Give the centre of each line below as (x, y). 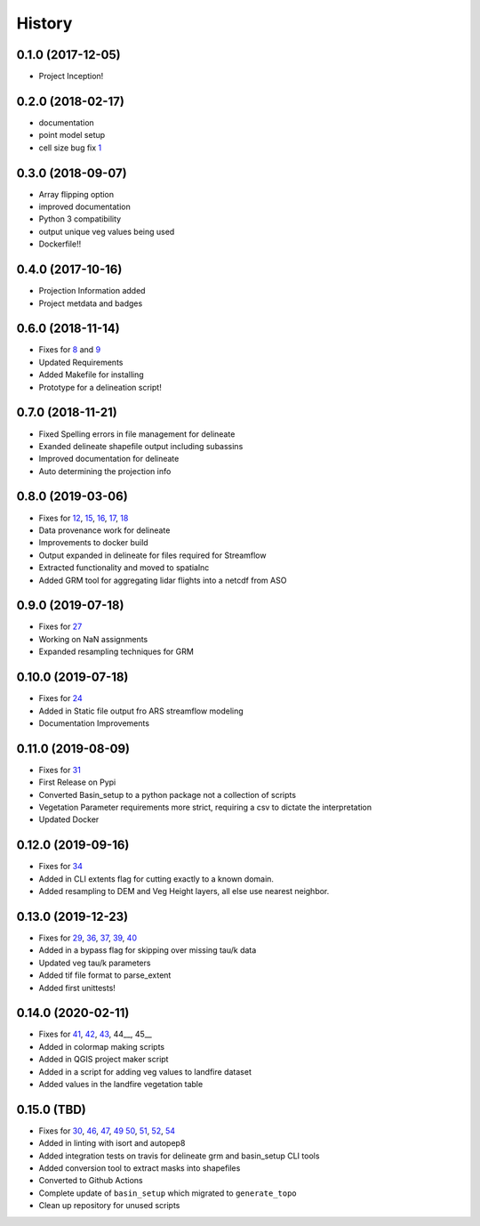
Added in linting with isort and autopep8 (112, 1143)
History (44, 23)
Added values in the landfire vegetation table (121, 1084)
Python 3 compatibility (80, 219)
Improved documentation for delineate (109, 459)
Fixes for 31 (60, 770)
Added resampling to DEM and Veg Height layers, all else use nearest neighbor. (184, 891)
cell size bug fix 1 (70, 148)
